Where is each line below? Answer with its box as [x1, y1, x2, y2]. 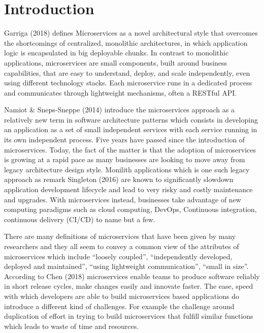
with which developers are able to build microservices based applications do [4, 290, 239, 301]
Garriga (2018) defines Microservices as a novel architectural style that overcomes [4, 27, 258, 38]
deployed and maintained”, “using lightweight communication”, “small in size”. [4, 261, 249, 271]
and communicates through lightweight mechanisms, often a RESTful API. [4, 87, 237, 98]
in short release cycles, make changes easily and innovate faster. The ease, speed [4, 281, 253, 291]
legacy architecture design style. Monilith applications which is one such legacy [4, 164, 250, 174]
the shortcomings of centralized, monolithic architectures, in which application [4, 37, 248, 48]
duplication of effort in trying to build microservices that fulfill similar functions [4, 311, 253, 321]
